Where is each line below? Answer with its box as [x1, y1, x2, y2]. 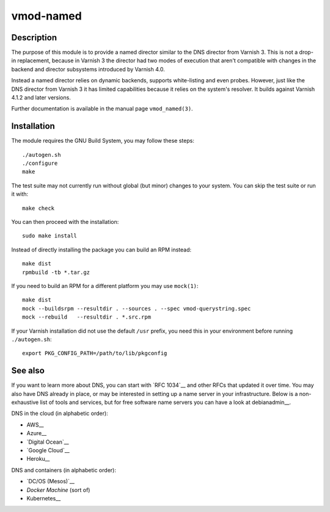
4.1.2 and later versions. [11, 94, 71, 101]
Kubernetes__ [26, 494, 61, 502]
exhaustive [11, 398, 39, 406]
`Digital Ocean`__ [26, 438, 70, 445]
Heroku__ [26, 455, 50, 463]
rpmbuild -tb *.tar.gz [22, 269, 90, 276]
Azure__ [26, 430, 47, 437]
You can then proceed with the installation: [11, 218, 119, 226]
